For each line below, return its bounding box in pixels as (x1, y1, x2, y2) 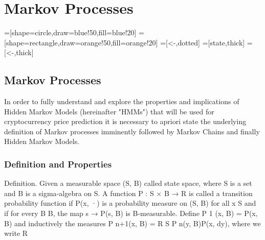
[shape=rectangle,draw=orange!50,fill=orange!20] (4, 37, 158, 47)
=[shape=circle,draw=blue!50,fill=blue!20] (4, 27, 137, 38)
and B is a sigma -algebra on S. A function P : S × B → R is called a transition (4, 187, 253, 198)
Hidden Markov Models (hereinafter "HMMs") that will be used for (4, 106, 214, 116)
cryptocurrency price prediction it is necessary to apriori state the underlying (4, 116, 247, 127)
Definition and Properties (4, 158, 112, 170)
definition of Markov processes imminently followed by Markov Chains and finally (4, 126, 260, 136)
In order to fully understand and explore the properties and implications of (4, 96, 239, 107)
